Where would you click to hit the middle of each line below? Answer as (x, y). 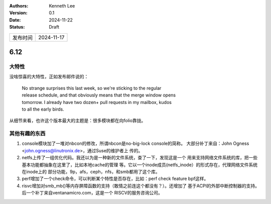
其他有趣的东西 (27, 134)
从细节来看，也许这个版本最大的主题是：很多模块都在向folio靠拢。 (78, 121)
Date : (15, 20)
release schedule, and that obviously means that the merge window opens (99, 95)
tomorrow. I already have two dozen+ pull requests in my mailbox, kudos (97, 102)
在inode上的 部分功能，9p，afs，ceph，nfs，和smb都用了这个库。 (91, 171)
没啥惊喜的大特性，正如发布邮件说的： (49, 77)
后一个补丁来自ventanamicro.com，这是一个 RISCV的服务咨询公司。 (92, 193)
